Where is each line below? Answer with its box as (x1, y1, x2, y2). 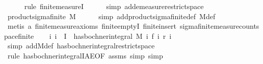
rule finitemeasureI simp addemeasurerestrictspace (24, 1, 204, 11)
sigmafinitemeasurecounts (179, 21, 259, 31)
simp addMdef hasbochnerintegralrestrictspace (7, 40, 155, 51)
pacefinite (4, 30, 34, 41)
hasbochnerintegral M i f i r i (73, 30, 172, 41)
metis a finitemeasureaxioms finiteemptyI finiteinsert (7, 21, 176, 31)
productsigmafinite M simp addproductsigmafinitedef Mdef (7, 11, 216, 21)
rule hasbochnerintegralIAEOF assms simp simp (7, 50, 163, 60)
